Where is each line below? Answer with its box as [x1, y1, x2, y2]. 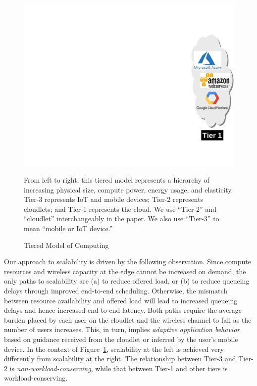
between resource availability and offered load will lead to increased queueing [4, 295, 238, 305]
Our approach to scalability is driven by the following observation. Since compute [4, 256, 251, 267]
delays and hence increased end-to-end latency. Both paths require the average [4, 305, 242, 315]
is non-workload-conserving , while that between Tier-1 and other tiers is [9, 363, 228, 373]
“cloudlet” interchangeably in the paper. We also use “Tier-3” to [24, 213, 219, 224]
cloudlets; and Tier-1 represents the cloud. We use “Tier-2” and [24, 203, 216, 214]
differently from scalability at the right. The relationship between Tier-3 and [4, 353, 236, 364]
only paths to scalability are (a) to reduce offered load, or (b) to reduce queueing [4, 276, 250, 286]
